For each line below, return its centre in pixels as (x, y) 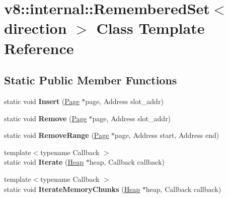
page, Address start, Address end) (167, 135)
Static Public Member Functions (91, 80)
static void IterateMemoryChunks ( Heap (72, 189)
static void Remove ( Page (45, 118)
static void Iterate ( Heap (44, 162)
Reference (39, 48)
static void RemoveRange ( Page (57, 135)
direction (35, 28)
